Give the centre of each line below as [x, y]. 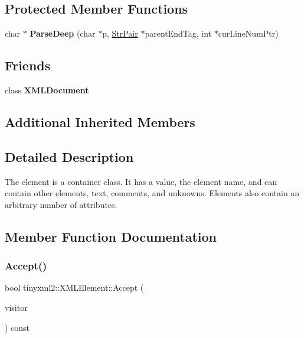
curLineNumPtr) [248, 33]
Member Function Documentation [111, 236]
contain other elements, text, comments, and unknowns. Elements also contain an [152, 193]
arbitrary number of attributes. [61, 204]
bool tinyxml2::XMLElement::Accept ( [74, 287]
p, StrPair [120, 33]
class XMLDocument [47, 90]
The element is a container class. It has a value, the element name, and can [141, 181]
